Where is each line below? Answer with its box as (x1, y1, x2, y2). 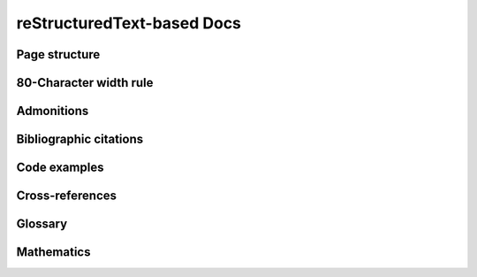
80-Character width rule (16, 75, 154, 90)
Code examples (16, 160, 104, 175)
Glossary (16, 217, 68, 232)
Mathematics (16, 244, 91, 260)
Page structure (16, 47, 101, 62)
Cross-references (16, 189, 117, 204)
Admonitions (16, 104, 89, 119)
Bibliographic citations (16, 132, 144, 147)
